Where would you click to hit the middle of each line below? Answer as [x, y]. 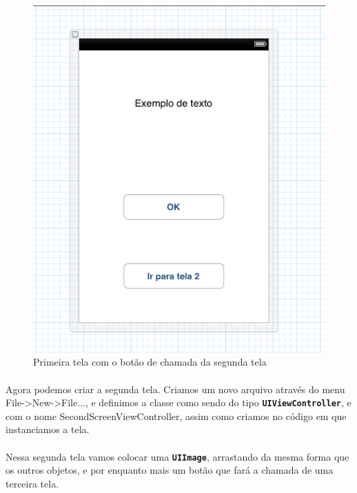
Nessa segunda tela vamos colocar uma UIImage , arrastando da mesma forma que [177, 456]
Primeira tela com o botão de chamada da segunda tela [150, 362]
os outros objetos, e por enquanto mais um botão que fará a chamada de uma [170, 470]
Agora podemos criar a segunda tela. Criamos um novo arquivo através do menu [175, 389]
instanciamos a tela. [48, 429]
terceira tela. [32, 483]
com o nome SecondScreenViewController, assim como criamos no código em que [176, 416]
